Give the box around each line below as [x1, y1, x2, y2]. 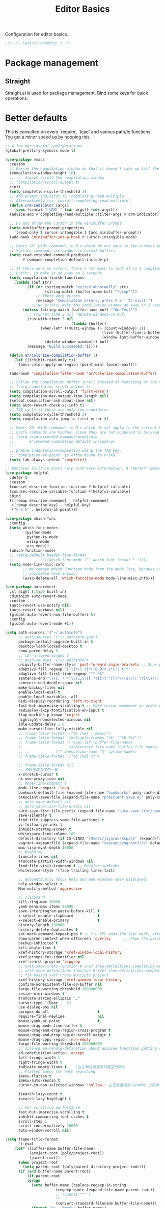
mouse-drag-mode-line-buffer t [18, 1023, 82, 1028]
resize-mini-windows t [18, 991, 65, 996]
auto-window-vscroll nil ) [18, 1128, 71, 1133]
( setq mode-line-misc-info [9, 562, 65, 567]
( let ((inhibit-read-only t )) [14, 357, 76, 363]
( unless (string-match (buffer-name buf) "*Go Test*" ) [23, 307, 137, 312]
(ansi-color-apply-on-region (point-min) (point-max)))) [18, 362, 137, 367]
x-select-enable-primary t [18, 918, 100, 923]
